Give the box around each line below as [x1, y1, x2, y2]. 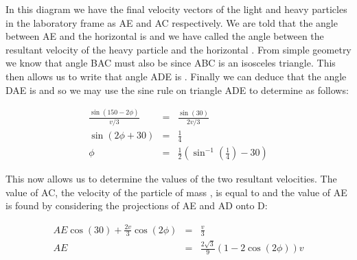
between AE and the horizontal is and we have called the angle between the [5, 29, 324, 43]
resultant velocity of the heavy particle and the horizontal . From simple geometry [5, 42, 352, 56]
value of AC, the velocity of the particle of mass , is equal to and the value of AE [5, 185, 347, 199]
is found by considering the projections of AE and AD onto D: [5, 198, 268, 213]
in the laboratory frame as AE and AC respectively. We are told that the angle [5, 15, 338, 29]
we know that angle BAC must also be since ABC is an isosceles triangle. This [5, 56, 336, 70]
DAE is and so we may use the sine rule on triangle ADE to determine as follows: [5, 82, 349, 97]
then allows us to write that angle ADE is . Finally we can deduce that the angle [5, 69, 347, 83]
